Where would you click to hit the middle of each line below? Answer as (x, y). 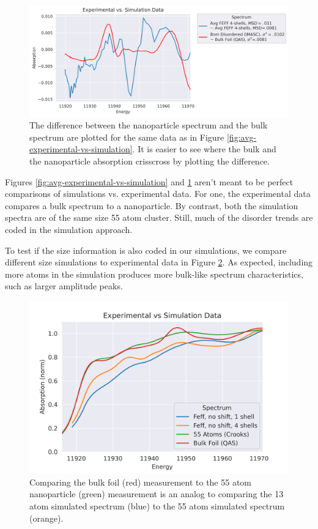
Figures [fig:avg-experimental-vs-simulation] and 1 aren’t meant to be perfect (149, 181)
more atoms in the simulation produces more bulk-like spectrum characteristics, (154, 274)
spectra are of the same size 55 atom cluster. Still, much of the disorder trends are (159, 217)
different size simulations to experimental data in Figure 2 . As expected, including (159, 262)
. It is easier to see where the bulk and (204, 149)
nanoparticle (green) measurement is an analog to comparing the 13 (157, 494)
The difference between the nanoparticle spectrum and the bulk (149, 125)
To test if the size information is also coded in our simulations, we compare (146, 250)
